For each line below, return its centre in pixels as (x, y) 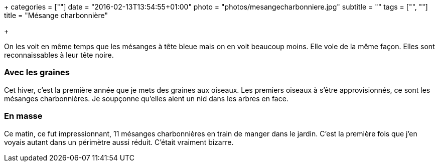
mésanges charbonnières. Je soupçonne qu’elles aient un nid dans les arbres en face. (146, 98)
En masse (23, 116)
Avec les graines (37, 72)
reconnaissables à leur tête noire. (59, 55)
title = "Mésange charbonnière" (56, 15)
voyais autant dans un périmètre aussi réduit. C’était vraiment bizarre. (119, 142)
